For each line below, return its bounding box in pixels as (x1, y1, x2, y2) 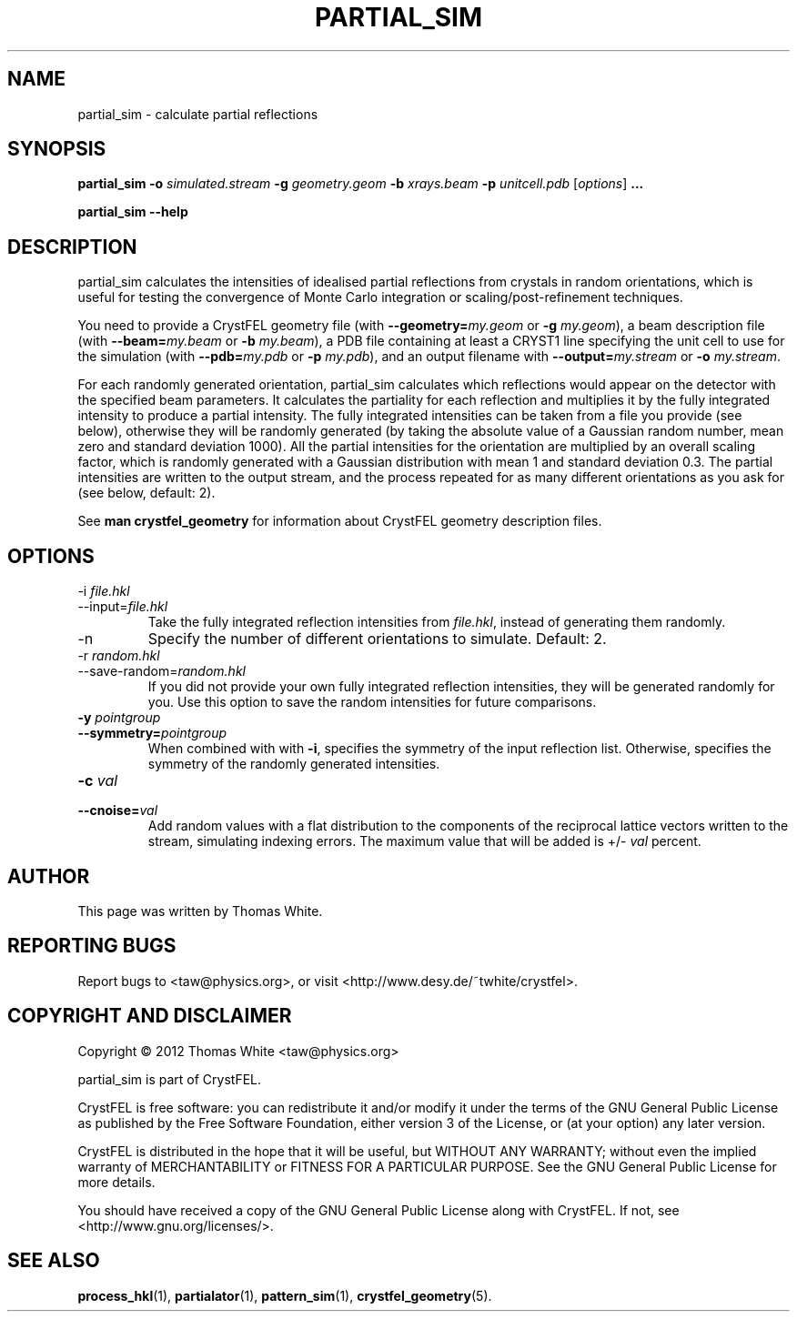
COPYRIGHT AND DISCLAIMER (7, 1004, 292, 1028)
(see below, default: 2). (77, 485, 216, 501)
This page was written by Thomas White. (77, 902, 323, 919)
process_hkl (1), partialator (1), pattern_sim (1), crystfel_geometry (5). (77, 1287, 492, 1304)
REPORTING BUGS (7, 934, 177, 958)
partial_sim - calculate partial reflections (77, 106, 318, 122)
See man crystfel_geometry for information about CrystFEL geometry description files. (77, 513, 602, 529)
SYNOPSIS (7, 137, 106, 161)
